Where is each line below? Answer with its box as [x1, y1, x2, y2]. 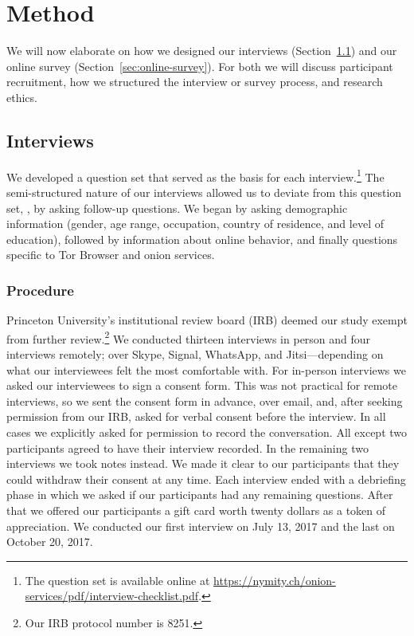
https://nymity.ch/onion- [213, 571, 336, 588]
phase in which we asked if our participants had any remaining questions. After [6, 486, 393, 503]
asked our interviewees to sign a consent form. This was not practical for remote [6, 377, 398, 394]
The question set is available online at [25, 571, 210, 588]
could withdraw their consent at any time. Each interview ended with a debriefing [6, 470, 406, 487]
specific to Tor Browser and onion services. [6, 246, 215, 263]
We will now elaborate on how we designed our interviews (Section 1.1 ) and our [6, 42, 397, 59]
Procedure [6, 280, 74, 300]
